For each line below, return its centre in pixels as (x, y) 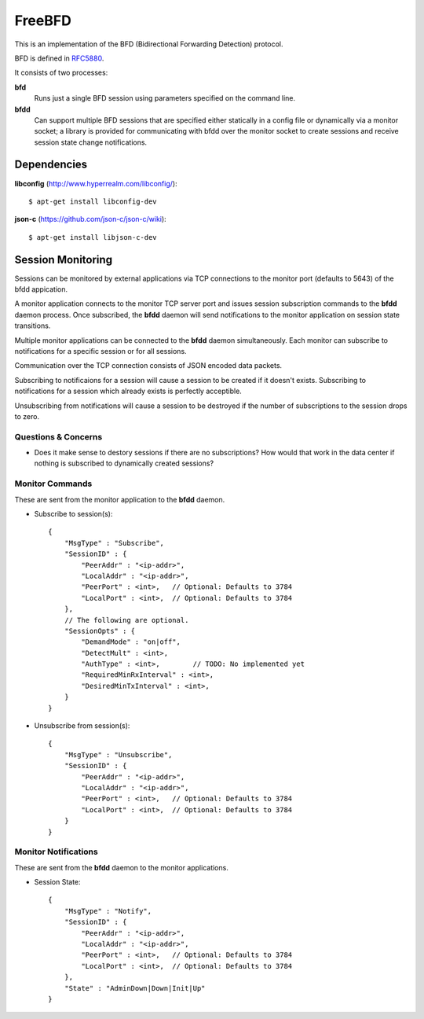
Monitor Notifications (56, 852)
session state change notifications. (91, 142)
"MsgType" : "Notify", (108, 911)
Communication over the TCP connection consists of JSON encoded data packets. (148, 366)
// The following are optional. (126, 620)
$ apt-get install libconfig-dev (93, 201)
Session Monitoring (64, 259)
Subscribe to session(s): (73, 514)
